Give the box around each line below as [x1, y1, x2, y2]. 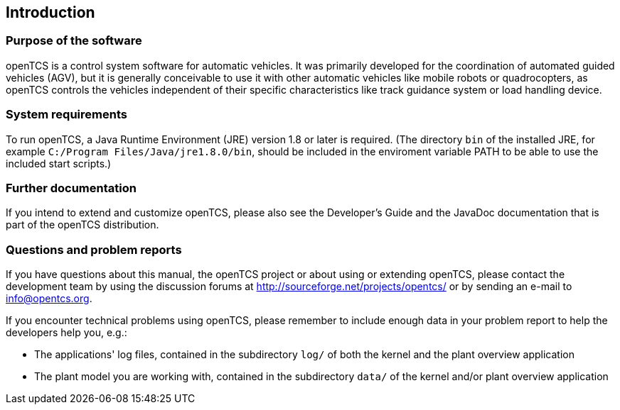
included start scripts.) [6, 157, 112, 170]
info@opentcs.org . [6, 292, 92, 305]
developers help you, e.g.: [6, 326, 127, 339]
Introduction [6, 4, 95, 21]
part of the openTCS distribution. [6, 218, 159, 231]
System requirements [6, 107, 127, 122]
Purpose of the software [6, 33, 142, 48]
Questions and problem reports [6, 242, 182, 257]
